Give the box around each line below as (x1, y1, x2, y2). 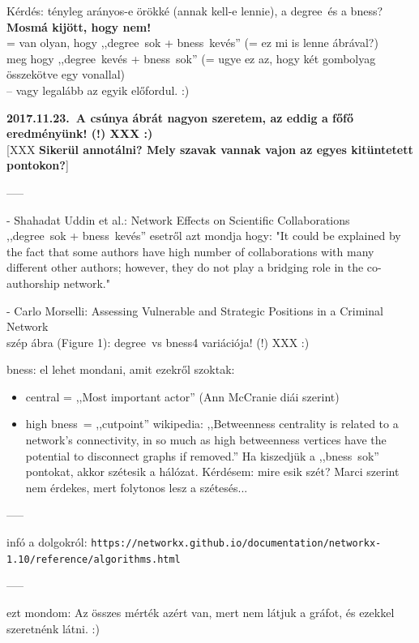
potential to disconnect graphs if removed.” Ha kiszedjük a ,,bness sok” (25, 447, 379, 464)
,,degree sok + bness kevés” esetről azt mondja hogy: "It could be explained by (6, 227, 401, 244)
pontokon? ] (6, 156, 69, 174)
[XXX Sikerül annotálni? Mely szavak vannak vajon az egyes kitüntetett (6, 140, 413, 157)
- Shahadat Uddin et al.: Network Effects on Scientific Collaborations (6, 211, 350, 228)
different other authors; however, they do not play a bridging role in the (6, 259, 364, 276)
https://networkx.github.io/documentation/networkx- (91, 538, 382, 550)
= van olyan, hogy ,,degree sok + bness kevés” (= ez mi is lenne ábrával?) (6, 34, 378, 51)
